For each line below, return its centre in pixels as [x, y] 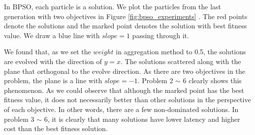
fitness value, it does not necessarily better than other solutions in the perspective [127, 100]
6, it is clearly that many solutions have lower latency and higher [142, 119]
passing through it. [160, 35]
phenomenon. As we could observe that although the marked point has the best [124, 90]
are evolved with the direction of [53, 61]
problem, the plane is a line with [53, 80]
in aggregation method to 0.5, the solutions [181, 52]
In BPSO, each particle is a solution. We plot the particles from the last [113, 6]
